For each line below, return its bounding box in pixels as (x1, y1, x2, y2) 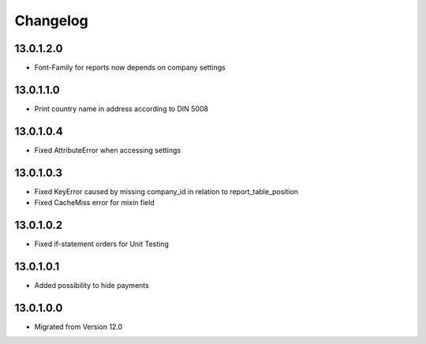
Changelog (14, 12, 88, 29)
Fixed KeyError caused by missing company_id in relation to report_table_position (34, 186, 299, 196)
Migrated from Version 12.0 (34, 322, 123, 331)
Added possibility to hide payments (34, 280, 149, 290)
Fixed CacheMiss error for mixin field (34, 198, 155, 208)
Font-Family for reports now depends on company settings (34, 63, 226, 73)
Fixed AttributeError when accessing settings (34, 145, 181, 155)
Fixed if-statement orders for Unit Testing (34, 239, 170, 249)
